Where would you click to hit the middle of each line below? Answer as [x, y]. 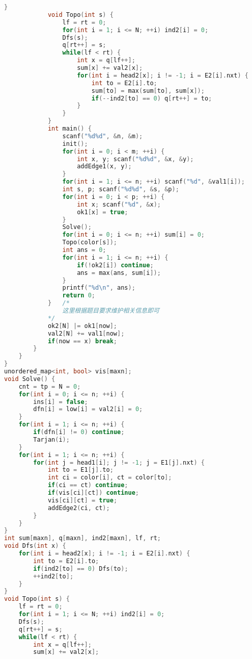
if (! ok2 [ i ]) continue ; [115, 265]
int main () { [69, 129]
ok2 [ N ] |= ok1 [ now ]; [82, 326]
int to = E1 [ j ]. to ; [80, 470]
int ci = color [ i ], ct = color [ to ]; [110, 478]
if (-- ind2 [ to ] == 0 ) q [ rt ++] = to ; [152, 98]
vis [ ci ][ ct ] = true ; [82, 500]
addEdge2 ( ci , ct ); [79, 508]
